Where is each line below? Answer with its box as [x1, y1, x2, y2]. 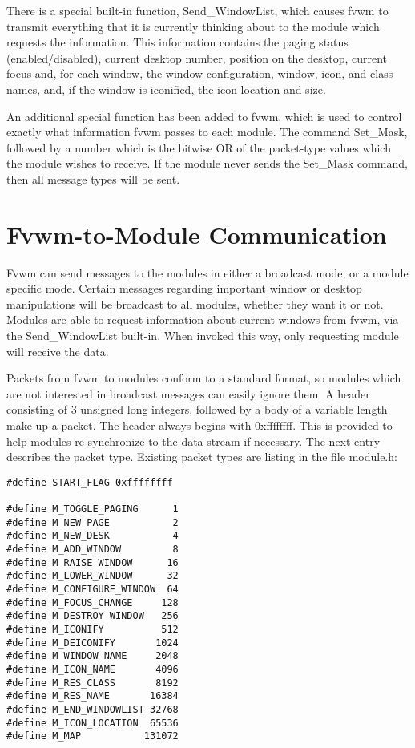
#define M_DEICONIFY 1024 [6, 637, 179, 649]
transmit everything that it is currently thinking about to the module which [6, 18, 380, 34]
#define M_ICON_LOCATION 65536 [6, 717, 179, 729]
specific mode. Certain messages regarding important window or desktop [6, 280, 362, 297]
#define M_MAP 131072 [6, 730, 179, 742]
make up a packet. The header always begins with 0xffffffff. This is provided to [6, 417, 393, 433]
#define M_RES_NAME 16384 [6, 690, 179, 702]
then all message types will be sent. [6, 170, 180, 187]
